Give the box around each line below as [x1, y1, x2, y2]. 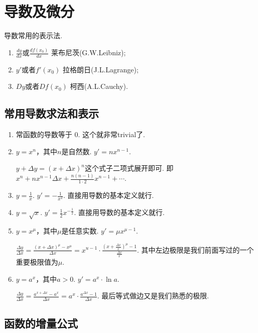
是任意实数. [61, 226, 99, 236]
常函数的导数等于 [16, 129, 72, 140]
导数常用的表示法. [4, 30, 62, 41]
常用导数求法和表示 [4, 105, 99, 121]
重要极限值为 [16, 257, 58, 267]
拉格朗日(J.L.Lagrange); [63, 64, 139, 74]
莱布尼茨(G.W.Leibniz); [51, 47, 126, 58]
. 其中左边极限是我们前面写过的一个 [137, 244, 254, 255]
